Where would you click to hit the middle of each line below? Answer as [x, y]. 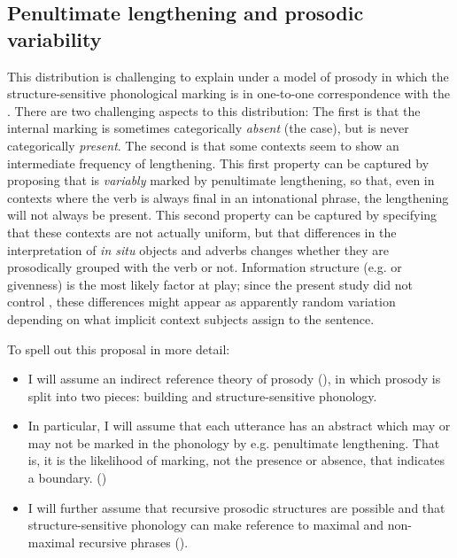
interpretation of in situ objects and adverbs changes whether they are [198, 249]
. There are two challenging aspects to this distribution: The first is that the [214, 110]
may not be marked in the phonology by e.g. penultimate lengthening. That [234, 442]
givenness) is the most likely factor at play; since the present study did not [210, 284]
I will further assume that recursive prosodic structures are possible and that [236, 507]
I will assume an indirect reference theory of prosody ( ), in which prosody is [234, 379]
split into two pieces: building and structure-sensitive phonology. [202, 395]
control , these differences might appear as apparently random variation [201, 302]
